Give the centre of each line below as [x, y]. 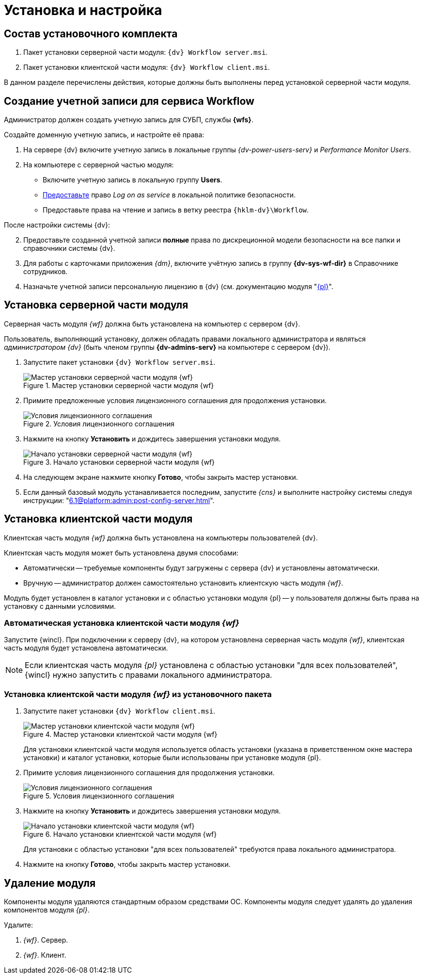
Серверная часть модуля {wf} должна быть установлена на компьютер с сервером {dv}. [152, 324]
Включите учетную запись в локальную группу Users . [133, 180]
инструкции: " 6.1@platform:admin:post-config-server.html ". [119, 500]
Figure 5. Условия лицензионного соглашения [99, 796]
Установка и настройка [83, 10]
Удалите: [19, 925]
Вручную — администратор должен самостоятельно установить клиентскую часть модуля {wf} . [183, 583]
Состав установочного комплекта [91, 33]
